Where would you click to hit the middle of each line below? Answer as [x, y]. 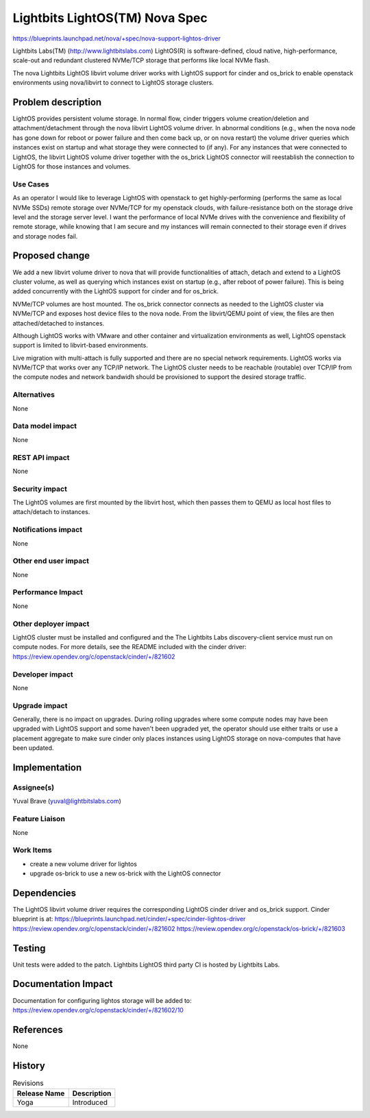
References [38, 1029]
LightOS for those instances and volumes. [72, 166]
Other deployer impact [51, 624]
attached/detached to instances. [59, 323]
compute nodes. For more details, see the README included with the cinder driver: [129, 647]
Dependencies [45, 893]
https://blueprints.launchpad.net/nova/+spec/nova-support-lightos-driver [116, 38]
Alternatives [34, 395]
